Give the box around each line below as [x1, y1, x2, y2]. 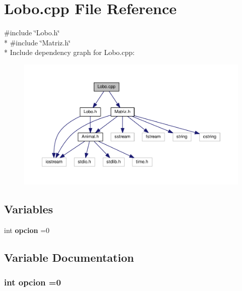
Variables [4, 201, 53, 216]
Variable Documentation [4, 249, 134, 265]
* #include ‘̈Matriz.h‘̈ [4, 37, 71, 47]
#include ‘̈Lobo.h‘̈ [4, 27, 60, 38]
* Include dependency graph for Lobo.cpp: [4, 47, 135, 57]
